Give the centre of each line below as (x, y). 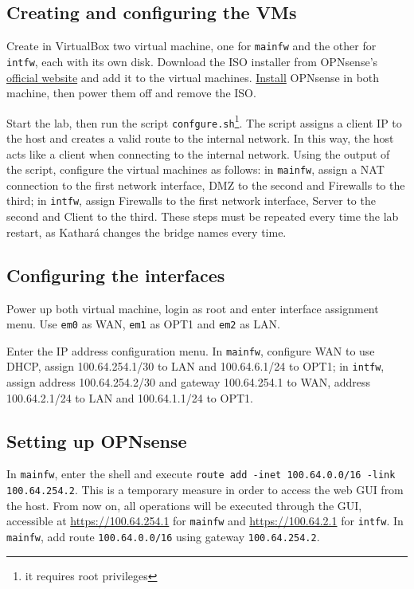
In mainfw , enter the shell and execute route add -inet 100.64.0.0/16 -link (201, 474)
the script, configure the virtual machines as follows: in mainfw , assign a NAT (195, 169)
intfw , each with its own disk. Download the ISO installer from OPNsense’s (192, 61)
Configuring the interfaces (116, 275)
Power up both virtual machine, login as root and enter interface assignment (193, 308)
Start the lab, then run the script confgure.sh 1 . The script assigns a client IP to (204, 121)
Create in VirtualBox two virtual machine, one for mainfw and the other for (191, 46)
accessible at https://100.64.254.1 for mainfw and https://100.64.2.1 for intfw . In (205, 521)
